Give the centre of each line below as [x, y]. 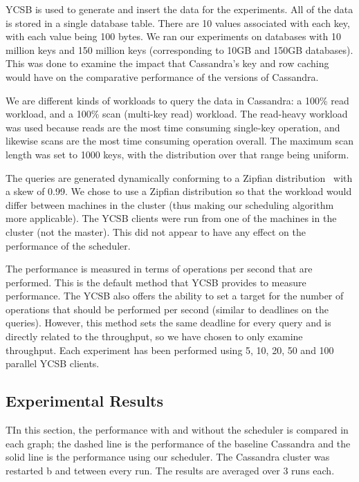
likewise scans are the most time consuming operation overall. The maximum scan [179, 141]
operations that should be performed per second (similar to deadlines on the [167, 309]
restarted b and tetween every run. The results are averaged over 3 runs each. [170, 470]
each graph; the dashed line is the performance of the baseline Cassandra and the [178, 443]
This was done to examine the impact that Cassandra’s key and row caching [167, 63]
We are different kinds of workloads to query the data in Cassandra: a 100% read [177, 100]
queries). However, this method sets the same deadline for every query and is [168, 323]
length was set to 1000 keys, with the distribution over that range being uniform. [177, 154]
